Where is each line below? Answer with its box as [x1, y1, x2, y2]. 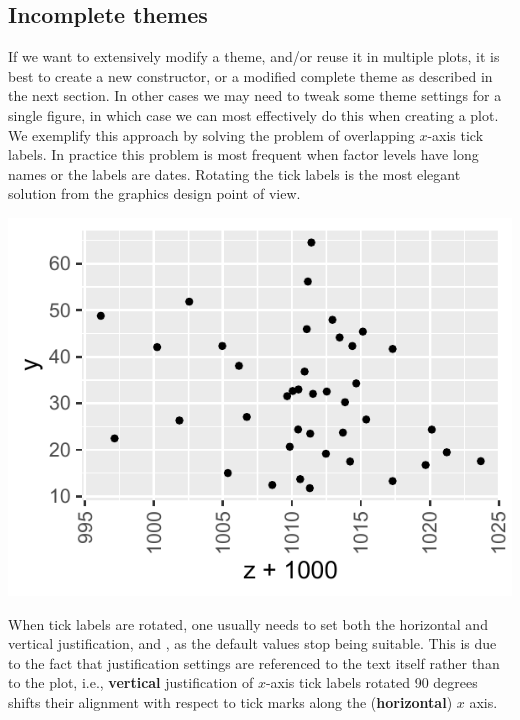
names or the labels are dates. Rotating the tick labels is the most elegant [8, 163, 461, 184]
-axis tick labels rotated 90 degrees [265, 672, 478, 693]
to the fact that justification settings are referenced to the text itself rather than [8, 652, 500, 673]
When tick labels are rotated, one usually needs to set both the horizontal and [8, 613, 488, 634]
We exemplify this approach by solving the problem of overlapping [8, 124, 415, 145]
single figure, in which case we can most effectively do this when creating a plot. [8, 104, 499, 125]
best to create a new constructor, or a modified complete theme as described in [8, 65, 493, 86]
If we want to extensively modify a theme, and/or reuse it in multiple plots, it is [8, 46, 500, 67]
